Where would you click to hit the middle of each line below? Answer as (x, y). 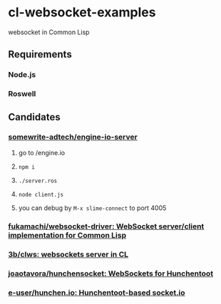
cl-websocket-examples (82, 12)
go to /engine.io (42, 152)
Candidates (34, 117)
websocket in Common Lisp (49, 32)
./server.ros (38, 181)
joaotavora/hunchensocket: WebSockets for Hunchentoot (110, 273)
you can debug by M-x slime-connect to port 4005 (92, 208)
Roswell (22, 94)
